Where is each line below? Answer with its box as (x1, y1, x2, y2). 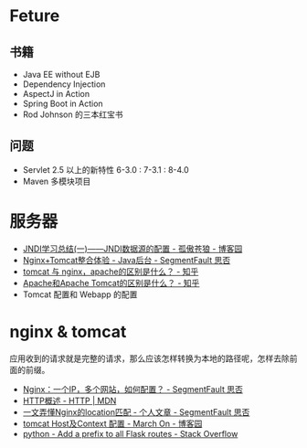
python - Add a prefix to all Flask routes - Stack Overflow (22, 428, 238, 439)
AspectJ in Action (22, 89, 90, 99)
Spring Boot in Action (22, 98, 103, 109)
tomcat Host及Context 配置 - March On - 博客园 (22, 418, 203, 429)
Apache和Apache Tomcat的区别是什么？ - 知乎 (22, 277, 200, 288)
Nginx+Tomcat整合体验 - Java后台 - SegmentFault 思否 (22, 254, 231, 265)
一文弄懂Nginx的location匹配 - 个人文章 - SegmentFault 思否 (22, 406, 250, 417)
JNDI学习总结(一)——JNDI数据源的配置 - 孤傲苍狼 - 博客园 (22, 243, 243, 254)
